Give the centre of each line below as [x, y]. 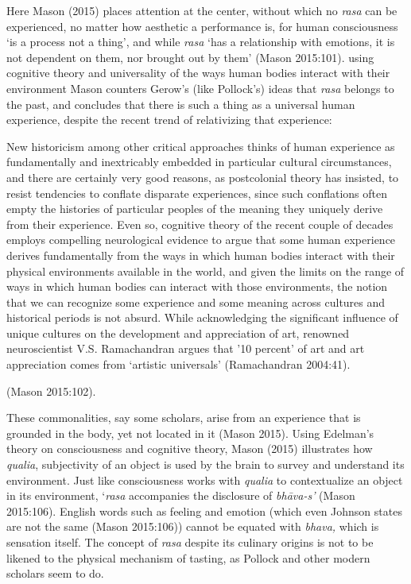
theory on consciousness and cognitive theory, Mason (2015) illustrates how [190, 449]
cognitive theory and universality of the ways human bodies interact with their [198, 73]
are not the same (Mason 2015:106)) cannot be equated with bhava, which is [193, 526]
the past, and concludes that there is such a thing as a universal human [181, 104]
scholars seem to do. [55, 573]
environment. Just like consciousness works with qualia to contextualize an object [205, 480]
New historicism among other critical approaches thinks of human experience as [201, 146]
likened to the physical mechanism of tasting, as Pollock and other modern [188, 557]
